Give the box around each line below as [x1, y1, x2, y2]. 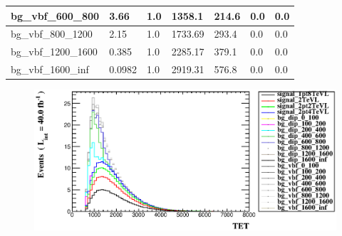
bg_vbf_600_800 [11, 8, 100, 23]
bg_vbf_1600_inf [11, 62, 89, 77]
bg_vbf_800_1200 [11, 26, 93, 41]
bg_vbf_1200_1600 [11, 44, 98, 59]
